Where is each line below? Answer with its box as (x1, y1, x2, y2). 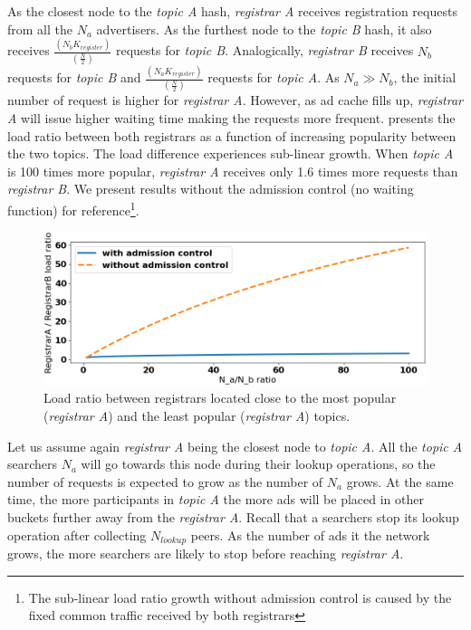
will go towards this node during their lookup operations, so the (81, 454, 436, 473)
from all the (7, 19, 72, 38)
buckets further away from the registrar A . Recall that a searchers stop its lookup (7, 508, 459, 526)
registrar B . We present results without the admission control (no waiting (7, 179, 414, 198)
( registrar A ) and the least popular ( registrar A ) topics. (43, 406, 351, 425)
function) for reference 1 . (7, 198, 139, 219)
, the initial (393, 68, 457, 87)
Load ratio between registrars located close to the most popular (43, 388, 397, 407)
